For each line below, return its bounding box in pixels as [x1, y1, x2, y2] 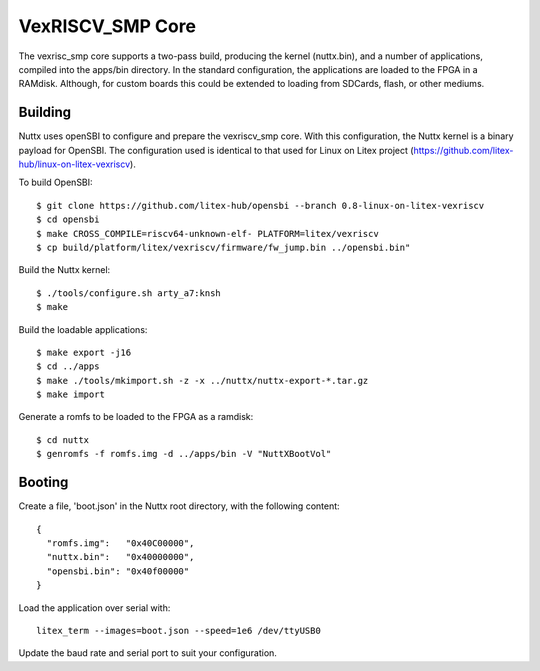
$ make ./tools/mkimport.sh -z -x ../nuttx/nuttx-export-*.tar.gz [36, 375, 369, 386]
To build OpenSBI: [18, 176, 94, 189]
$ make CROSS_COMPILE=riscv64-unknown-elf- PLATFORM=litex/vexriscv [36, 228, 379, 239]
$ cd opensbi [36, 214, 100, 225]
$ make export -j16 [36, 346, 132, 358]
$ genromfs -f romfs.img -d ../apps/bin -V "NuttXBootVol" [36, 448, 332, 460]
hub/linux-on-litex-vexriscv [18, 158, 131, 170]
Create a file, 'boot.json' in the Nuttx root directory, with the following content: [18, 500, 340, 512]
